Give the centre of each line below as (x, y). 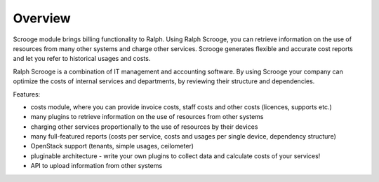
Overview (42, 18)
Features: (27, 94)
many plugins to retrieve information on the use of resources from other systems (147, 117)
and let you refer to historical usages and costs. (82, 59)
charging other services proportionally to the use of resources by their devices (144, 127)
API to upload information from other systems (97, 166)
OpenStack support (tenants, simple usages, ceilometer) (112, 146)
